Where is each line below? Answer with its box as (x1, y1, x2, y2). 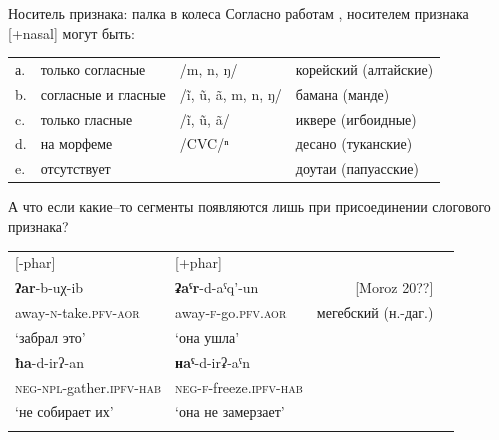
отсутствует (40, 158, 111, 179)
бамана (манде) (295, 83, 390, 104)
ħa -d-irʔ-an (15, 351, 84, 372)
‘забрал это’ (15, 326, 86, 347)
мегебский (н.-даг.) (316, 302, 434, 323)
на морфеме (40, 133, 113, 154)
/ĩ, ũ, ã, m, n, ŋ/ (179, 83, 282, 104)
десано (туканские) (295, 133, 413, 154)
